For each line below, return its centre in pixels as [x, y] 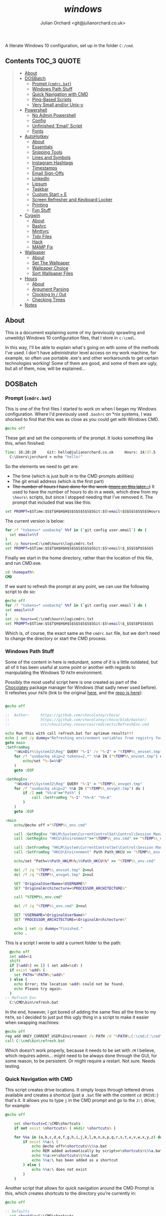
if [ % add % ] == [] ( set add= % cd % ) [46, 966]
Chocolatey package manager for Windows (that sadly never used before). [81, 687]
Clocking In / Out [49, 294]
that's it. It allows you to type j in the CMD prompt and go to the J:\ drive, [81, 1100]
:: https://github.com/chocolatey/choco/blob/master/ [76, 720]
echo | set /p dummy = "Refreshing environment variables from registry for [84, 738]
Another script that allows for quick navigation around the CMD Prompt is [80, 1188]
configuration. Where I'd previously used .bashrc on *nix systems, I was [79, 414]
